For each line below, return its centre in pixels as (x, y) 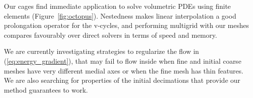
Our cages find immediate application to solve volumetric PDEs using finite (117, 6)
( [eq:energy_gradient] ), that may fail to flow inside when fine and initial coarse (123, 61)
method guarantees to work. (46, 89)
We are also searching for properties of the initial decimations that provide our (122, 80)
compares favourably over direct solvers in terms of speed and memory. (111, 35)
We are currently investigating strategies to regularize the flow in (101, 51)
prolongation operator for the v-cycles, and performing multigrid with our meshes (126, 25)
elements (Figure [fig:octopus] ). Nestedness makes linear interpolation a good (120, 15)
